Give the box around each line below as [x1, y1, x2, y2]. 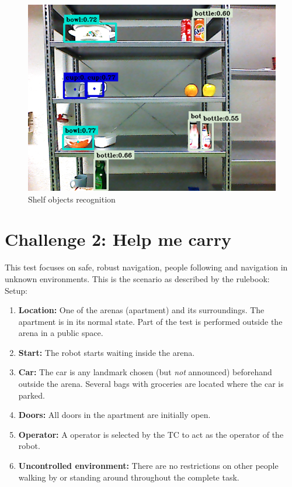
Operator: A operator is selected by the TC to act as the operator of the [18, 428, 284, 440]
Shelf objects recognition [28, 193, 116, 205]
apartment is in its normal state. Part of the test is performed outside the [18, 315, 283, 327]
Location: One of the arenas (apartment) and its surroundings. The [18, 304, 265, 316]
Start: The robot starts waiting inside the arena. [18, 346, 195, 358]
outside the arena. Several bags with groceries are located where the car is [18, 378, 284, 390]
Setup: [5, 284, 27, 296]
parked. [18, 389, 45, 401]
